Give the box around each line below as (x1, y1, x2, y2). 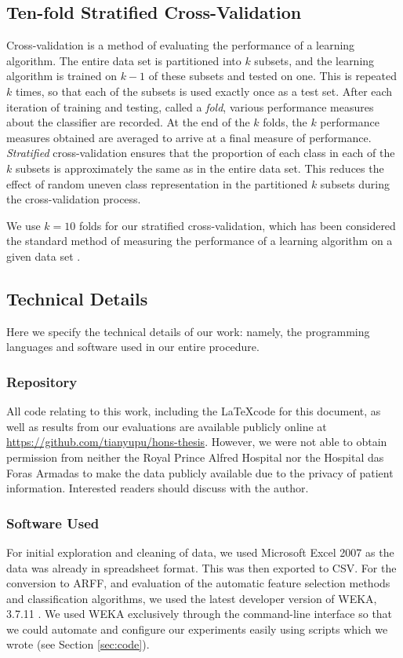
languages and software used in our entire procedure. (6, 338, 260, 355)
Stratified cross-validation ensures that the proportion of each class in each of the (6, 144, 395, 161)
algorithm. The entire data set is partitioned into (6, 52, 241, 68)
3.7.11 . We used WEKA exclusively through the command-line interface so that (6, 605, 393, 622)
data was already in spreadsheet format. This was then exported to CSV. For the (6, 559, 397, 576)
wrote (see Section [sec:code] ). (6, 636, 150, 653)
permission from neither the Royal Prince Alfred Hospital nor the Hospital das (6, 448, 384, 465)
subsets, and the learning (254, 52, 375, 68)
